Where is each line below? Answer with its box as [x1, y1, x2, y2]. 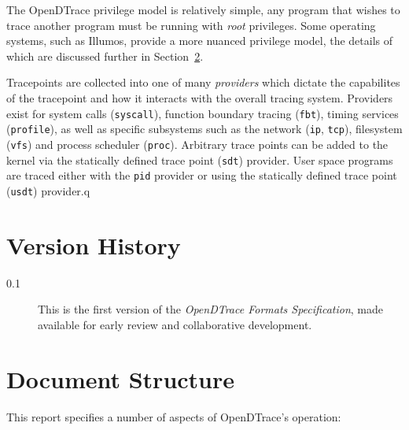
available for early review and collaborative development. [38, 316, 312, 332]
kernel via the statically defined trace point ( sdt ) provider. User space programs [6, 151, 393, 168]
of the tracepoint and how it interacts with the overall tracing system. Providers [6, 89, 393, 106]
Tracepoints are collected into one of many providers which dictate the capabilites [6, 74, 400, 91]
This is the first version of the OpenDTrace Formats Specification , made [38, 301, 384, 317]
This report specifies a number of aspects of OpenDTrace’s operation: [6, 408, 341, 424]
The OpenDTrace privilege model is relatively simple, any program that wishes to [6, 2, 400, 17]
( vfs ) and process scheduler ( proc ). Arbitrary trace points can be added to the [6, 135, 389, 152]
